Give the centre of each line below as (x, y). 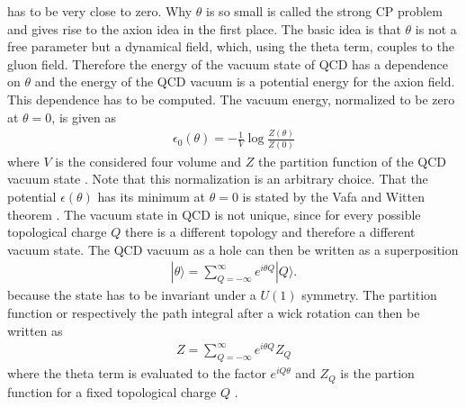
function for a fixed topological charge (112, 391)
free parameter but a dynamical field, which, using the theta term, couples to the (231, 46)
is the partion (377, 373)
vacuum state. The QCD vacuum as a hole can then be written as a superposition (233, 249)
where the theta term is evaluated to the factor (137, 373)
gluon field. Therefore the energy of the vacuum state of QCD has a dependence (228, 63)
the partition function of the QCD (352, 161)
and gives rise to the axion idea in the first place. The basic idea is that (204, 28)
